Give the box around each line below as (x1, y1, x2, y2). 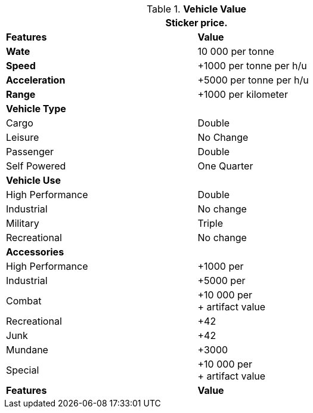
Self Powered (6, 160, 66, 172)
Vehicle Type (6, 103, 66, 115)
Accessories (6, 246, 64, 258)
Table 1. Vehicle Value (146, 3, 247, 15)
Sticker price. (165, 17, 228, 29)
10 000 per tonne (197, 45, 274, 57)
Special (6, 364, 39, 376)
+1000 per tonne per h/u (197, 60, 307, 72)
